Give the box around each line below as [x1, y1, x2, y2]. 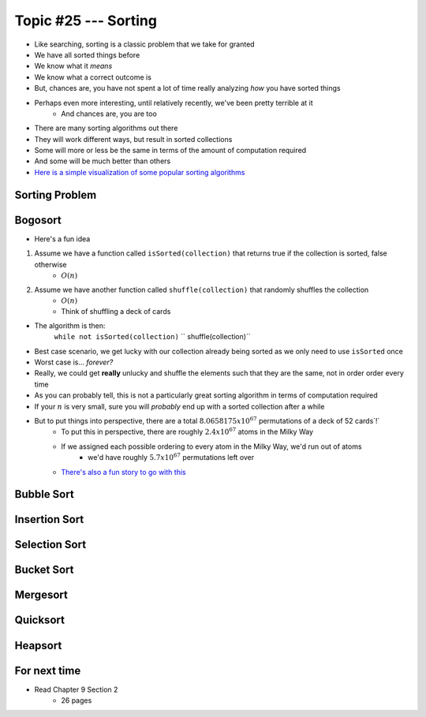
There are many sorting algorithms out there [34, 123, 178, 133]
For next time [14, 663, 81, 678]
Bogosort [14, 213, 62, 226]
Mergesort [14, 588, 69, 602]
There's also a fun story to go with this [61, 467, 186, 476]
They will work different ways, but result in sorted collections [34, 134, 233, 144]
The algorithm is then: [34, 320, 106, 330]
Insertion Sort [14, 513, 84, 526]
